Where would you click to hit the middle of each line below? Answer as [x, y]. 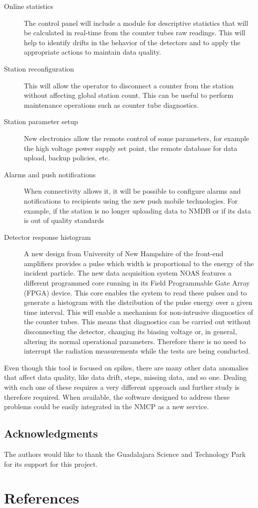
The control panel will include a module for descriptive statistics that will [136, 23]
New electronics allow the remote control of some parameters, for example [137, 138]
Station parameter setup [41, 121]
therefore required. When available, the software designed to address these [117, 397]
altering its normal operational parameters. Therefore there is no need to [135, 341]
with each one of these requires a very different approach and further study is [122, 387]
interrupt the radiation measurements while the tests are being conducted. [137, 351]
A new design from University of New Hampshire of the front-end [124, 254]
